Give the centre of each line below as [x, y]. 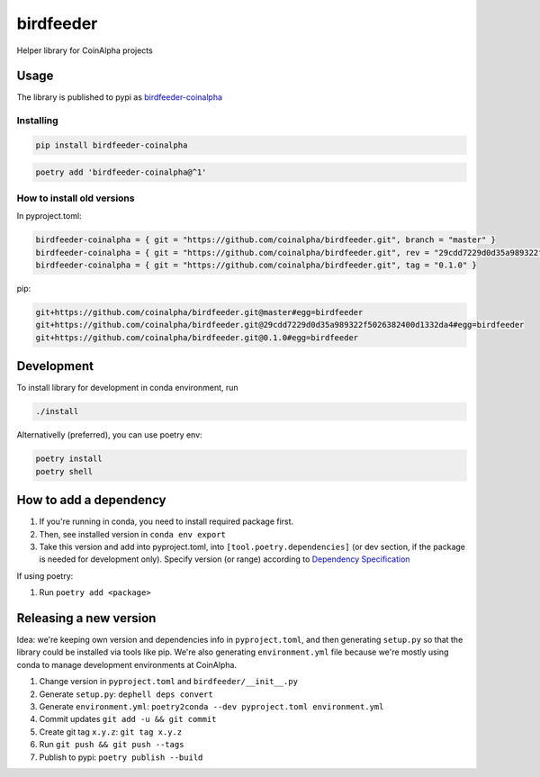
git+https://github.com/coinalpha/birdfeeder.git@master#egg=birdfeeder [199, 312]
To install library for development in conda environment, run [127, 388]
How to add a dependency [91, 500]
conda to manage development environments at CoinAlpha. [127, 664]
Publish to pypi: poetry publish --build [121, 757]
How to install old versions [76, 198]
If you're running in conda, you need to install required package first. [166, 521]
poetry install [69, 459]
